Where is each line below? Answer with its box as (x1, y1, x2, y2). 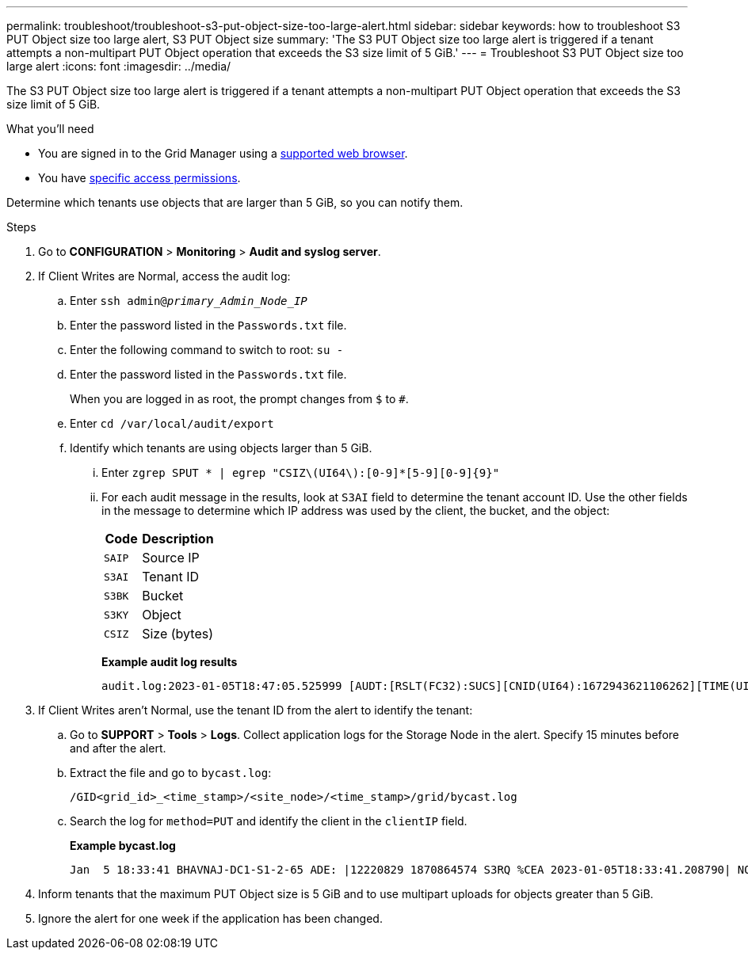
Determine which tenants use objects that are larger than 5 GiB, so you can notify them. (6, 196, 464, 209)
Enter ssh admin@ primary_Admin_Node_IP (70, 294, 307, 307)
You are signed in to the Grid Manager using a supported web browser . (38, 147, 408, 160)
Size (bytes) (142, 626, 214, 642)
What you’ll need (6, 122, 94, 135)
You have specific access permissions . (38, 171, 241, 185)
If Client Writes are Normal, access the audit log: (38, 269, 291, 283)
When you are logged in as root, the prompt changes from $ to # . (70, 392, 409, 406)
